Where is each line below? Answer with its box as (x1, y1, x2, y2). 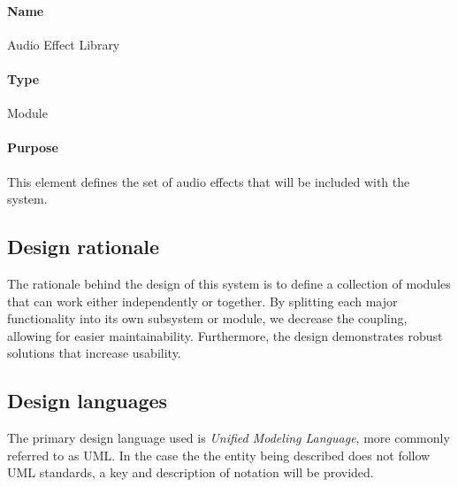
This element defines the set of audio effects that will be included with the (7, 172, 410, 190)
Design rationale (7, 233, 160, 260)
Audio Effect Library (7, 35, 120, 53)
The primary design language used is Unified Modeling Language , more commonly (7, 429, 450, 447)
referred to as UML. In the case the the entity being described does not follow (7, 445, 431, 464)
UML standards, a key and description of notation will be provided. (7, 463, 374, 482)
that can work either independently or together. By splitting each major (7, 291, 398, 310)
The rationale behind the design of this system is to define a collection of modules (7, 274, 451, 292)
